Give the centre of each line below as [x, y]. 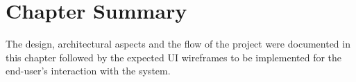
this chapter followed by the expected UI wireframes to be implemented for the [174, 57]
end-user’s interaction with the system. [88, 71]
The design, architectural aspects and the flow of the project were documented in [178, 44]
